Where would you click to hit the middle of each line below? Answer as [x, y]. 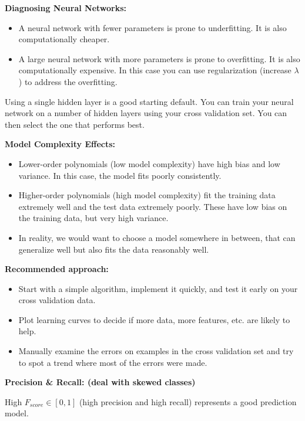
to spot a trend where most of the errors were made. [113, 362]
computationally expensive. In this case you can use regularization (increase [155, 70]
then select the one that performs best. [75, 124]
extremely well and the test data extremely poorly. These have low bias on [153, 206]
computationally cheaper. [64, 39]
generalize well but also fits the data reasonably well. [114, 249]
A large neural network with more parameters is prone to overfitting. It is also [159, 58]
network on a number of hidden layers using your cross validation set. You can [146, 113]
